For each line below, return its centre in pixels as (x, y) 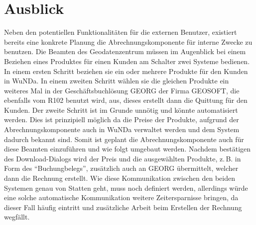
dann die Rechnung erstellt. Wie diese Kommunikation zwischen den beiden (120, 178)
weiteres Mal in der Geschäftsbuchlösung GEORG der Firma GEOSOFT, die (122, 90)
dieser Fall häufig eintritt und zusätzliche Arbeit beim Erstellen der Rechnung (123, 207)
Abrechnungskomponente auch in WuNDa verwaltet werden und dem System (122, 129)
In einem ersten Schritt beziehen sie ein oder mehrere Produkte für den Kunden (126, 71)
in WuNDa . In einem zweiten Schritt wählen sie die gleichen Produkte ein (117, 81)
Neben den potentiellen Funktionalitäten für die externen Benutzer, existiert (121, 32)
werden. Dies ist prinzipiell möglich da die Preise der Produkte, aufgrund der (122, 119)
